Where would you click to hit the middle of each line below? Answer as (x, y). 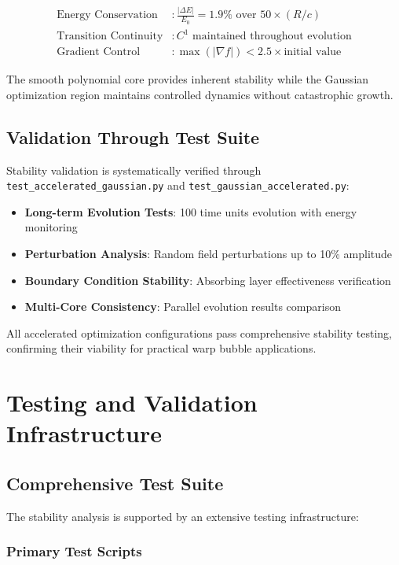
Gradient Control (99, 52)
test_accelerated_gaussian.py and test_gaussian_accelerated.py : (178, 185)
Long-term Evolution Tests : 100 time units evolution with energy (191, 211)
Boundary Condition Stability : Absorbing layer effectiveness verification (208, 280)
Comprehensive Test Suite (115, 483)
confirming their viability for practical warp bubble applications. (161, 348)
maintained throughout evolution (272, 37)
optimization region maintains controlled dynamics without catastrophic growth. (200, 94)
